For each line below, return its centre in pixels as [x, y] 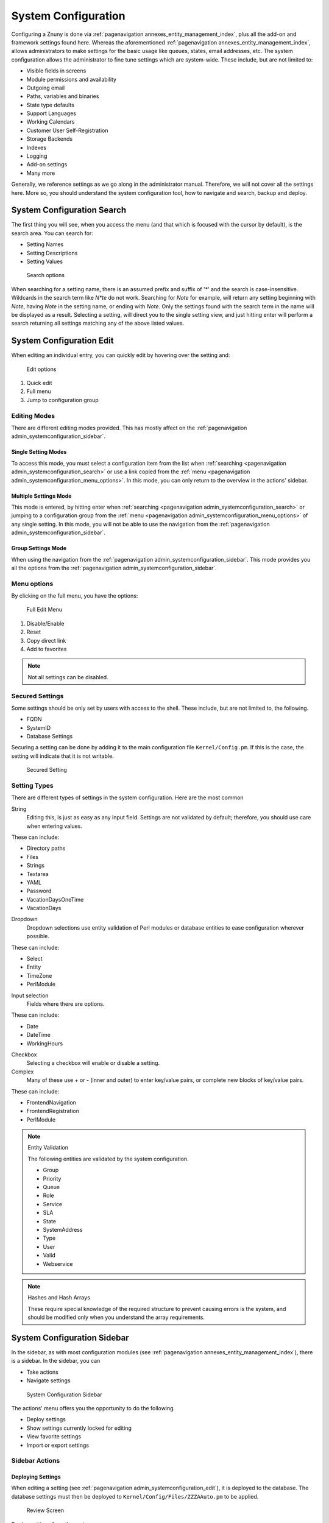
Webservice [58, 1263]
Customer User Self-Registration [67, 130]
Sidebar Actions [36, 1461]
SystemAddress [63, 1229]
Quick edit [39, 383]
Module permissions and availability [72, 79]
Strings [36, 866]
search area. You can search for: [52, 233]
